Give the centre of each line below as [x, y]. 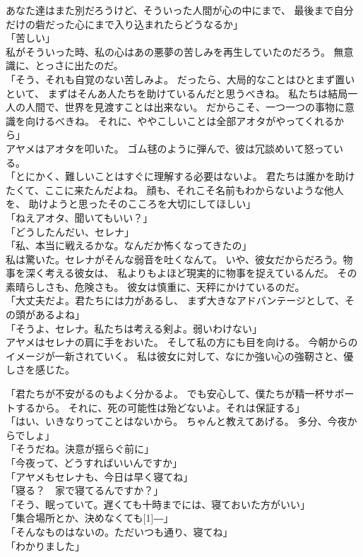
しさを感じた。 [40, 370]
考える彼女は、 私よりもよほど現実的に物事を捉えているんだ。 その [201, 273]
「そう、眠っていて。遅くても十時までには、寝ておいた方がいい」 [158, 504]
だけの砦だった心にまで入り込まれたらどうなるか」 [124, 24]
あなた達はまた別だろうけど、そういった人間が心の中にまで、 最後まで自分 [180, 10]
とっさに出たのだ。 [79, 65]
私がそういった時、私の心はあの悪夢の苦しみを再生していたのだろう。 [168, 51]
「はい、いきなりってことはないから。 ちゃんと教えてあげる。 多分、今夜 [177, 421]
